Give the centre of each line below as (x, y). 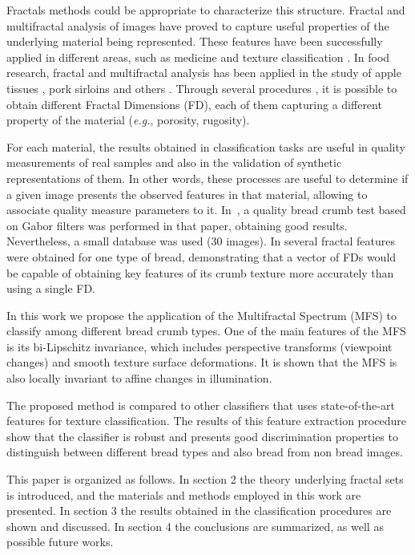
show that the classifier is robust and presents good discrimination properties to (202, 436)
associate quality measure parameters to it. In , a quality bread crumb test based (206, 210)
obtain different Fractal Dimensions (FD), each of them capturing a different (194, 104)
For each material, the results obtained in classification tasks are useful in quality (206, 146)
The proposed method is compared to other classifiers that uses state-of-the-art (201, 405)
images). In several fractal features (310, 241)
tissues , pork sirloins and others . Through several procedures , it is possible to (202, 88)
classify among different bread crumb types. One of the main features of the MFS (206, 331)
